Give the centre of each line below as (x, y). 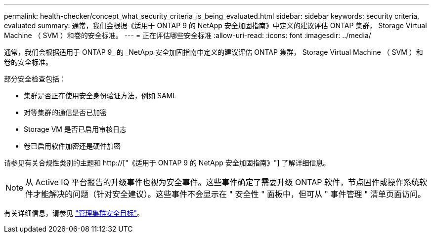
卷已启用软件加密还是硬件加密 (72, 146)
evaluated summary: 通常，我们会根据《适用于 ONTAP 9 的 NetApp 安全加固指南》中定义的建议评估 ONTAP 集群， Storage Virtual (216, 25)
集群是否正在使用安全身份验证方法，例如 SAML (100, 96)
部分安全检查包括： (35, 79)
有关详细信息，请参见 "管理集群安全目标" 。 (74, 213)
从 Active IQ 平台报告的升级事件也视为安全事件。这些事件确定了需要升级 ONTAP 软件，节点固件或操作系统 (222, 182)
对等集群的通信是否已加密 (65, 112)
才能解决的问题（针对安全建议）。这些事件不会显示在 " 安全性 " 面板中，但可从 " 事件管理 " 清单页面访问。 (229, 194)
